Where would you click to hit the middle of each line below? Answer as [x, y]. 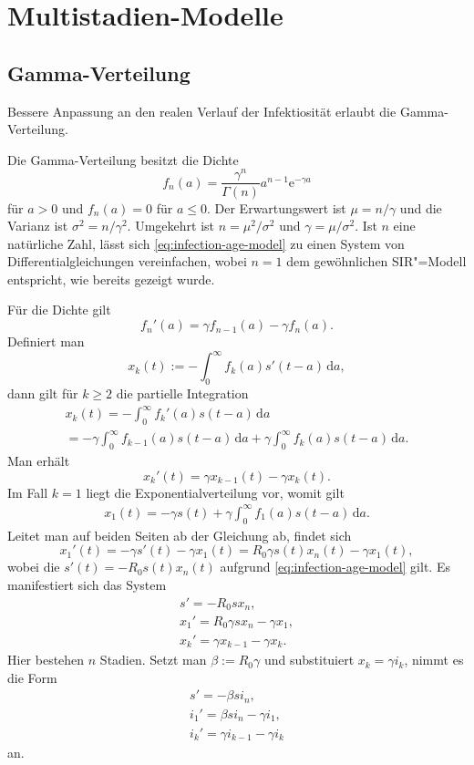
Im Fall [28, 492]
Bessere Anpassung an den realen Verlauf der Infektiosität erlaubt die [202, 111]
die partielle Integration [182, 393]
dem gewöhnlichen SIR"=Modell [376, 261]
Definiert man [46, 341]
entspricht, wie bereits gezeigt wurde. [111, 279]
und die [421, 207]
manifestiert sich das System [87, 584]
